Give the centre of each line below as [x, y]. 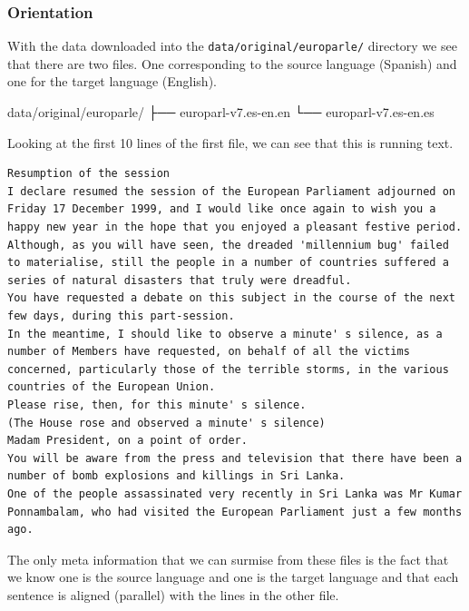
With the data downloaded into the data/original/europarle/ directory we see [232, 46]
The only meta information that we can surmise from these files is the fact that [228, 559]
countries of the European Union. [112, 387]
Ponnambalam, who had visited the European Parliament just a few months [235, 512]
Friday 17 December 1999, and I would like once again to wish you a [222, 209]
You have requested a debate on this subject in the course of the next [231, 298]
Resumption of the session [88, 174]
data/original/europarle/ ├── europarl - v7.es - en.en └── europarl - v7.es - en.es [221, 112]
